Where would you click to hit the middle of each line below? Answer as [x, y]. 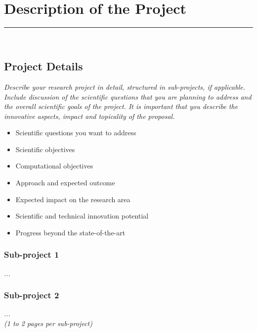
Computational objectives [54, 166]
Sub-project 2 [32, 295]
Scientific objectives [45, 149]
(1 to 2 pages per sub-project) [48, 323]
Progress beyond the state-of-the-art [70, 232]
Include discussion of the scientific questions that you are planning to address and [128, 96]
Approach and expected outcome [65, 183]
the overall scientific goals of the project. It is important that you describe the [121, 106]
